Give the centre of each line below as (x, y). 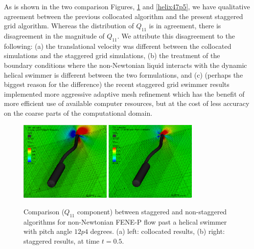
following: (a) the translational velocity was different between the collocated (118, 46)
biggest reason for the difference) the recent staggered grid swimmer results (117, 84)
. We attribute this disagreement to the (176, 35)
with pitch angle (48, 231)
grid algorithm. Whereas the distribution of (69, 26)
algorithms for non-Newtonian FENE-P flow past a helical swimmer (125, 221)
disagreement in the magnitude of (54, 35)
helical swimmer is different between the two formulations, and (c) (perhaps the (124, 74)
